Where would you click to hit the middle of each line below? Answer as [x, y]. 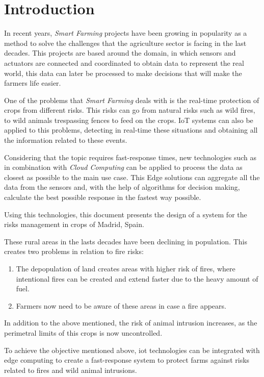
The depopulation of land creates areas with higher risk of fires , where [126, 268]
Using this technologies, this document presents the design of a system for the [126, 214]
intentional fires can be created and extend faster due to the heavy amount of [137, 278]
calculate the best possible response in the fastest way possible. [103, 197]
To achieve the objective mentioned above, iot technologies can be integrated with [132, 350]
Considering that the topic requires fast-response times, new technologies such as [130, 157]
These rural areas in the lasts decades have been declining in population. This [126, 241]
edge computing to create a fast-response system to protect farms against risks [127, 360]
